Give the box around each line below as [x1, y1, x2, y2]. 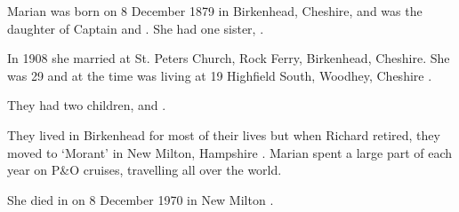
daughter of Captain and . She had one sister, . [7, 19, 264, 37]
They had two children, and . [7, 96, 166, 114]
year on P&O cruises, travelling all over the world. [7, 161, 282, 179]
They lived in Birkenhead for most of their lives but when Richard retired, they [7, 125, 440, 144]
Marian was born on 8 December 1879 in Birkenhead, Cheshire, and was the [7, 2, 423, 20]
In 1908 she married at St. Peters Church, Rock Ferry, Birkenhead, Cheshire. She [7, 49, 450, 67]
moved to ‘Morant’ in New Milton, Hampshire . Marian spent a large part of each [7, 143, 453, 161]
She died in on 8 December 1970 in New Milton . [7, 190, 274, 208]
